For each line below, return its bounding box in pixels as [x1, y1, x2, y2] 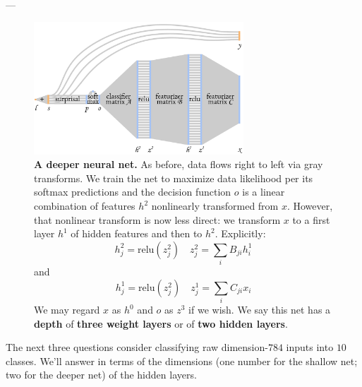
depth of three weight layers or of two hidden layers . [34, 316, 288, 331]
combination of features [34, 198, 135, 213]
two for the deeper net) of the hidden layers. [6, 367, 197, 382]
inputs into [286, 340, 334, 355]
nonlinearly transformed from [151, 198, 279, 213]
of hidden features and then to [71, 226, 203, 241]
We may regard [34, 302, 100, 317]
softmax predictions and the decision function [34, 184, 231, 199]
